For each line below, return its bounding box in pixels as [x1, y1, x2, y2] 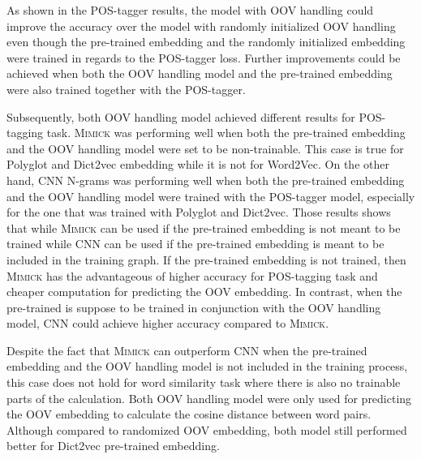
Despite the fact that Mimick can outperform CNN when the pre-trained [6, 341, 367, 358]
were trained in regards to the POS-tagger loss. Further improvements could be [6, 49, 401, 66]
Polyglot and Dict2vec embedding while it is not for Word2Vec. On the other [6, 156, 389, 173]
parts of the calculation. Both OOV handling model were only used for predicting [6, 389, 412, 406]
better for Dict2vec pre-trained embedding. [6, 437, 220, 454]
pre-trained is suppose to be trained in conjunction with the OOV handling [6, 298, 381, 315]
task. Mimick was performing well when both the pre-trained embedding [46, 124, 406, 141]
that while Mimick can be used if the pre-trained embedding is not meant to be [6, 219, 401, 236]
